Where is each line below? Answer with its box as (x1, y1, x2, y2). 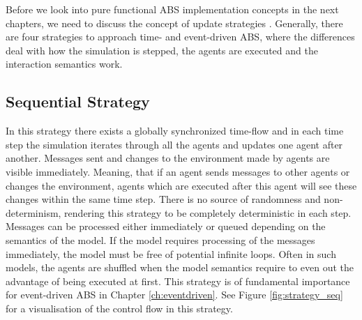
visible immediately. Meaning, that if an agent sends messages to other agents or (6, 164, 350, 178)
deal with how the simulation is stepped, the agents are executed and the (6, 43, 318, 57)
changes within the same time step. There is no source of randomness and (6, 192, 321, 206)
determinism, (6, 205, 61, 220)
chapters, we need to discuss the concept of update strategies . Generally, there (6, 15, 343, 30)
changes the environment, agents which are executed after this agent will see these (6, 178, 357, 192)
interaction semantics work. (6, 56, 123, 71)
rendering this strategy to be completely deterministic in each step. (64, 205, 352, 220)
